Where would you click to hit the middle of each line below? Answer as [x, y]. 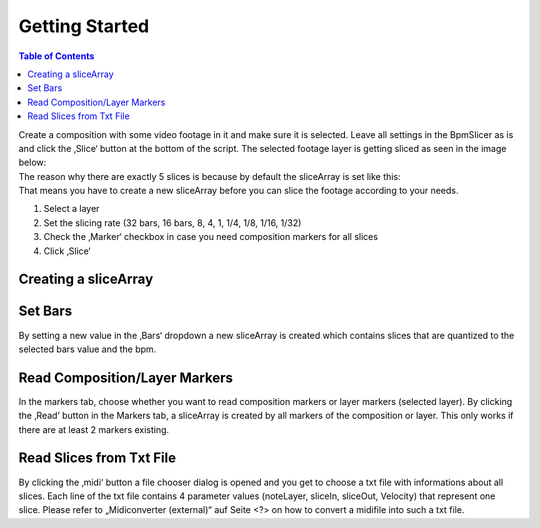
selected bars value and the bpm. [87, 349]
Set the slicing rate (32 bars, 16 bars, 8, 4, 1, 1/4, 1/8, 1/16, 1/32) [172, 222]
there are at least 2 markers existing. [94, 429]
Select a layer [71, 209]
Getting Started [84, 26]
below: [32, 162]
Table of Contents [56, 56]
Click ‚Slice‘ [67, 251]
